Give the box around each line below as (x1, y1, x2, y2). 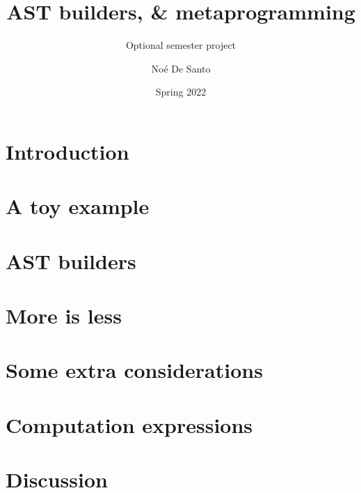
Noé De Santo (151, 61, 211, 75)
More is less (6, 301, 122, 330)
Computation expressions (6, 410, 253, 439)
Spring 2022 (155, 84, 207, 99)
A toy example (6, 192, 150, 220)
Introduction (6, 137, 129, 165)
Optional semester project (125, 38, 236, 52)
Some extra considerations (6, 356, 263, 384)
